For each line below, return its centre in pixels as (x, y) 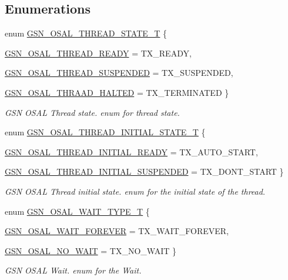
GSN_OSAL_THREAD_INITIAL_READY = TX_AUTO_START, (131, 151)
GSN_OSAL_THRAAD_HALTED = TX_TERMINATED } (117, 92)
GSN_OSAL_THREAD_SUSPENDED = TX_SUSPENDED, (119, 73)
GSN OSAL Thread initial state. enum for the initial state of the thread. (135, 191)
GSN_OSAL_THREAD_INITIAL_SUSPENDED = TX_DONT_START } (144, 171)
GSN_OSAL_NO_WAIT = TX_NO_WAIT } (91, 250)
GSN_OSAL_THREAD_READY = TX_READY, (98, 53)
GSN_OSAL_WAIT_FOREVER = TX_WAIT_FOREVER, (117, 231)
